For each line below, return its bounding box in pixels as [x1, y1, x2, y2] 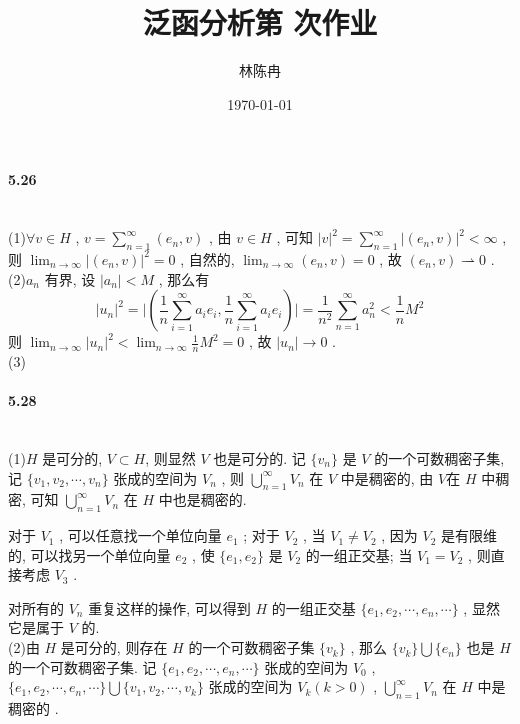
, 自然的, [180, 248, 235, 269]
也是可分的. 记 [213, 447, 306, 468]
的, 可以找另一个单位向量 [8, 544, 171, 565]
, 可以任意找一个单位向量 [59, 525, 222, 546]
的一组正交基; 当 [305, 544, 413, 565]
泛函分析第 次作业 [142, 2, 378, 43]
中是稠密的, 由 [340, 467, 434, 488]
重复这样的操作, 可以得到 [88, 597, 251, 618]
